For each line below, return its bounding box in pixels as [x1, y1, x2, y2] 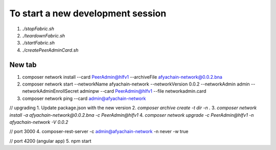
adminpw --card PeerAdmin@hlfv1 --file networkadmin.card [79, 88, 206, 94]
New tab [9, 60, 37, 69]
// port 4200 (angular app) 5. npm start [9, 138, 91, 144]
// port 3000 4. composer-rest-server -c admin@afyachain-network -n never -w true [9, 128, 189, 135]
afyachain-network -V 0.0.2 [9, 119, 68, 125]
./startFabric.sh [22, 40, 55, 46]
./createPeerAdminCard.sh [22, 47, 79, 53]
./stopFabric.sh [22, 26, 55, 32]
